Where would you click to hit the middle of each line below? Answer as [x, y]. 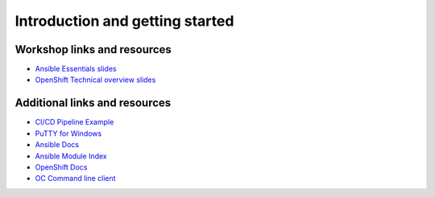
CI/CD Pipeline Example [75, 122]
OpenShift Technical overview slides [95, 80]
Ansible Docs [57, 145]
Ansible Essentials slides [76, 69]
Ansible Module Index [71, 156]
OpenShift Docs [61, 167]
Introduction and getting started [124, 21]
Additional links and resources [93, 103]
